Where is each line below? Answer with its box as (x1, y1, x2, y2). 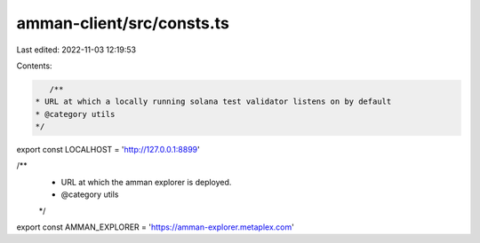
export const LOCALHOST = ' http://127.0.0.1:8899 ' (16, 145, 200, 155)
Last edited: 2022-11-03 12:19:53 (16, 44, 137, 55)
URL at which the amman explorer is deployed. (60, 176, 232, 187)
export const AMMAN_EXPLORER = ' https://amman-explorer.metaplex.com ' (16, 222, 295, 232)
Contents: (16, 60, 52, 71)
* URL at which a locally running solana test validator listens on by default (35, 97, 392, 106)
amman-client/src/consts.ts (16, 13, 230, 33)
